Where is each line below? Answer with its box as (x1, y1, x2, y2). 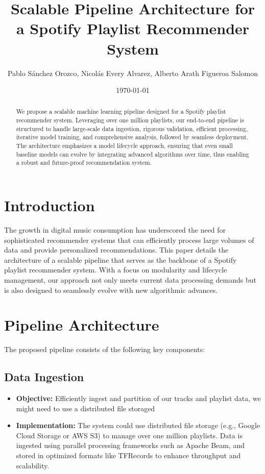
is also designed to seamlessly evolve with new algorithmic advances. (4, 284, 218, 295)
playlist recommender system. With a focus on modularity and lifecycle (4, 264, 227, 275)
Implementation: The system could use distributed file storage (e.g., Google (16, 420, 260, 431)
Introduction (4, 195, 95, 216)
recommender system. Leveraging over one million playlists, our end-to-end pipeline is (16, 116, 245, 124)
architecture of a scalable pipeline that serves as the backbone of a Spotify (4, 254, 237, 265)
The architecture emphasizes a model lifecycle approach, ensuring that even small (16, 141, 233, 150)
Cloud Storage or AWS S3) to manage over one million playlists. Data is (16, 430, 243, 440)
